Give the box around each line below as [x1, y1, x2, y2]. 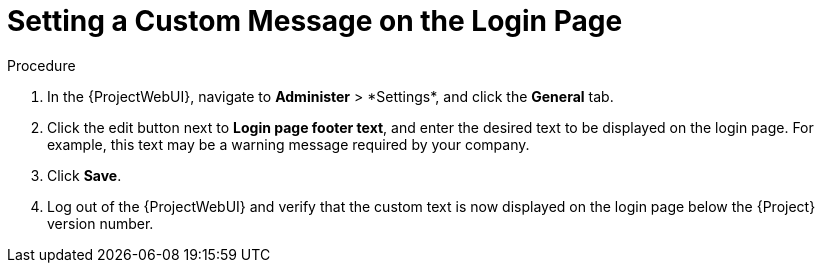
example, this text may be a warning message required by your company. [47, 135, 530, 153]
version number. [47, 214, 154, 232]
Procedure [7, 56, 76, 74]
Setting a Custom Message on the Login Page [7, 4, 623, 38]
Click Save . [47, 166, 122, 184]
